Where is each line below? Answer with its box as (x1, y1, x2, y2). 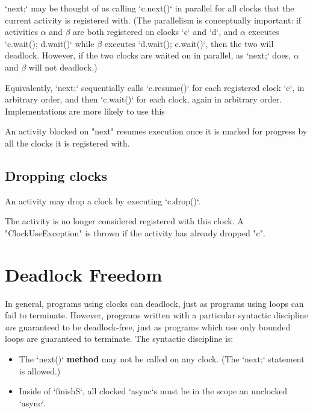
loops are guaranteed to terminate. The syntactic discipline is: (5, 332, 234, 345)
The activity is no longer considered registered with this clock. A (5, 215, 244, 227)
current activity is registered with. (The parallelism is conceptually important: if (5, 13, 302, 26)
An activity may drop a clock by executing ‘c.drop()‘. (5, 194, 200, 207)
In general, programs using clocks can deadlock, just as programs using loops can (5, 297, 304, 309)
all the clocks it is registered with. (5, 136, 130, 149)
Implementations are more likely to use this (5, 104, 165, 117)
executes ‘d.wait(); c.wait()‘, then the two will (104, 37, 274, 49)
